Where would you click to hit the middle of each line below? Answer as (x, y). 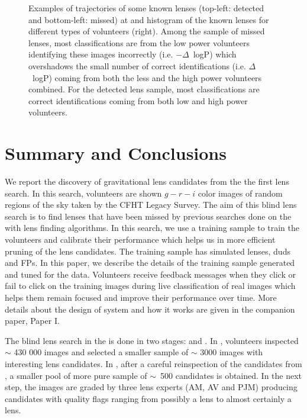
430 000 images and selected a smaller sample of (101, 352)
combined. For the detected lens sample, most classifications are (144, 89)
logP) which (215, 54)
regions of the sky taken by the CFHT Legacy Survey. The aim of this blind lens (151, 205)
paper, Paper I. (32, 321)
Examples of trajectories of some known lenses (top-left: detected (146, 8)
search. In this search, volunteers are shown (83, 193)
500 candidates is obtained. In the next (231, 375)
